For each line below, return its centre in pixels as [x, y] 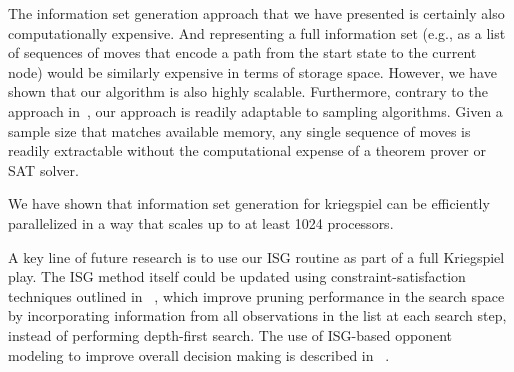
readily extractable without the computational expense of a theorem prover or [247, 150]
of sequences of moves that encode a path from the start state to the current [242, 52]
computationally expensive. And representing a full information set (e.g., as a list [257, 32]
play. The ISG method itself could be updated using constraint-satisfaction [237, 276]
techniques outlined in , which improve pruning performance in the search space [256, 295]
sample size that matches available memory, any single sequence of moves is [239, 130]
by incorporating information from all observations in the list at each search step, [257, 315]
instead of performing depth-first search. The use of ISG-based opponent [230, 334]
